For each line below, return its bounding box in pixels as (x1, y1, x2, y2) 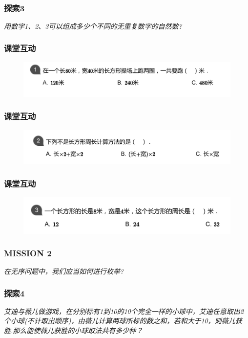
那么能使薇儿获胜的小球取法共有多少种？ (13, 325, 143, 336)
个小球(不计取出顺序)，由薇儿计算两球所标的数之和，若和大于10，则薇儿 (4, 315, 235, 326)
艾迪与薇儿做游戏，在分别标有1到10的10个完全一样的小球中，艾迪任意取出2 (4, 306, 244, 316)
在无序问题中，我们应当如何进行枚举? (4, 266, 124, 276)
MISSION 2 (4, 247, 52, 259)
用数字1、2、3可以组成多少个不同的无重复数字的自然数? (4, 21, 182, 31)
